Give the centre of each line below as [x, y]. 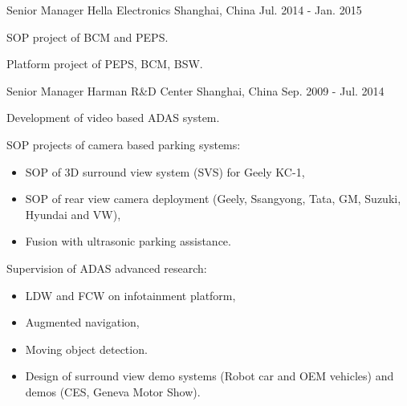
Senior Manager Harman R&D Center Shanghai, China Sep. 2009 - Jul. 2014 [195, 90]
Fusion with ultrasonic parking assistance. [128, 241]
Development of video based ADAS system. [113, 118]
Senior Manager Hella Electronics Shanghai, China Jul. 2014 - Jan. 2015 [184, 10]
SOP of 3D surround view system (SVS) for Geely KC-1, [165, 171]
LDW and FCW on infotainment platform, [130, 295]
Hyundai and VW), [73, 214]
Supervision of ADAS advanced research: [107, 268]
